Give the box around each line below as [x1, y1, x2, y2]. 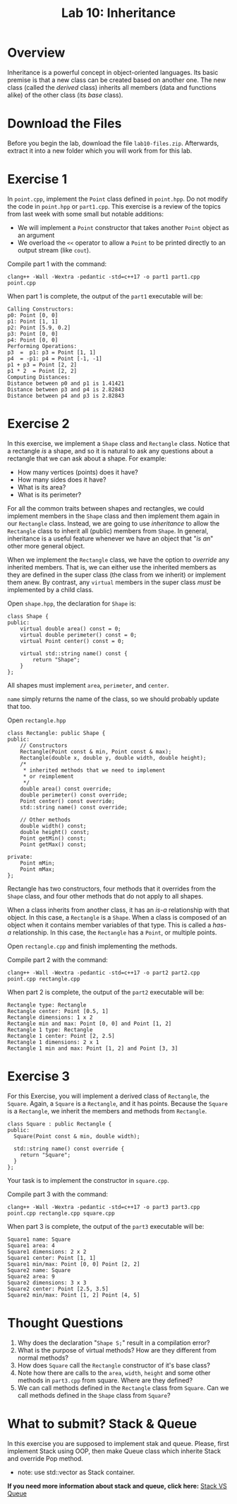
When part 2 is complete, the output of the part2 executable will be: [7, 988, 205, 996]
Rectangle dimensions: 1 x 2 [7, 1014, 93, 1021]
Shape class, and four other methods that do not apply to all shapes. [7, 891, 203, 900]
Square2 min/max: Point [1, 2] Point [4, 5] [7, 1291, 140, 1299]
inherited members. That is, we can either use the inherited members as [7, 562, 217, 571]
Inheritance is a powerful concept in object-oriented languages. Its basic [7, 68, 219, 76]
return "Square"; [20, 1151, 71, 1158]
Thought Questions [7, 1314, 123, 1331]
